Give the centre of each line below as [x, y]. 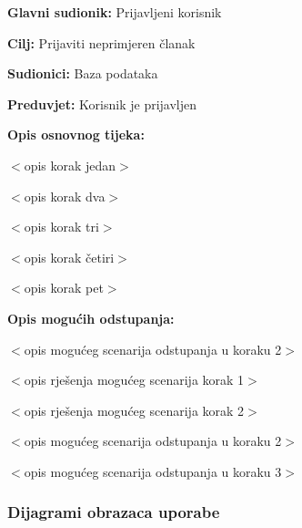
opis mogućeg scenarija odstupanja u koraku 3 [153, 471]
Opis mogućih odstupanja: [91, 318]
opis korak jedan [70, 165]
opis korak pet [64, 288]
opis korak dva [65, 196]
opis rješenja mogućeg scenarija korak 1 [134, 380]
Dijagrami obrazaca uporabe [114, 512]
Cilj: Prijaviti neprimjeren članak [101, 42]
